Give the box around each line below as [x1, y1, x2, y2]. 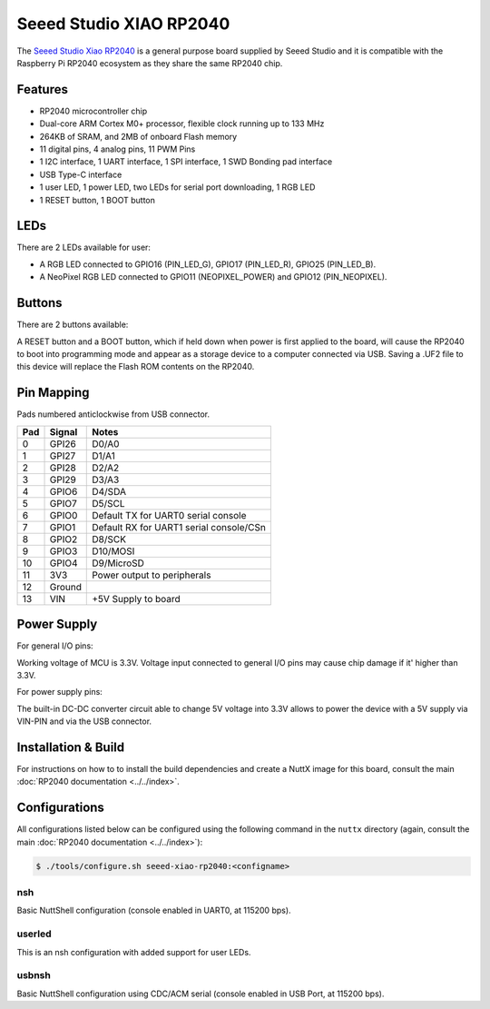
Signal [49, 425, 78, 438]
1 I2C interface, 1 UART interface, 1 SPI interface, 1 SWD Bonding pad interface [39, 156, 333, 167]
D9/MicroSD [92, 557, 145, 569]
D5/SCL [92, 497, 126, 509]
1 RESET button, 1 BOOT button [39, 194, 156, 205]
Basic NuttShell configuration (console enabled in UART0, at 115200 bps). [16, 905, 291, 916]
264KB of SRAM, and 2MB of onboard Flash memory [39, 131, 238, 142]
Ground [49, 580, 82, 593]
